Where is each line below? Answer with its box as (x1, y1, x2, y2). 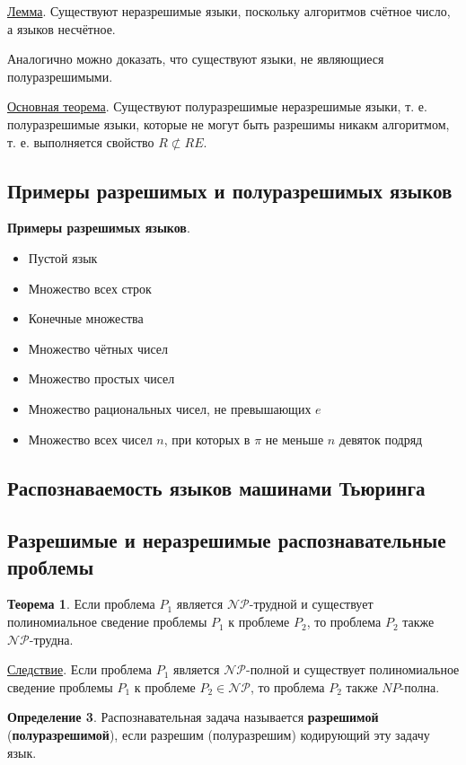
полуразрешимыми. (7, 66, 113, 85)
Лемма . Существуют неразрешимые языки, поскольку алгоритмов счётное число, (7, 2, 451, 20)
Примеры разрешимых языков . (7, 218, 190, 237)
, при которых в (163, 429, 251, 448)
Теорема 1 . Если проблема (7, 594, 155, 613)
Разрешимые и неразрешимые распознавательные (7, 526, 446, 554)
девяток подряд (339, 429, 423, 448)
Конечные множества (28, 309, 144, 328)
